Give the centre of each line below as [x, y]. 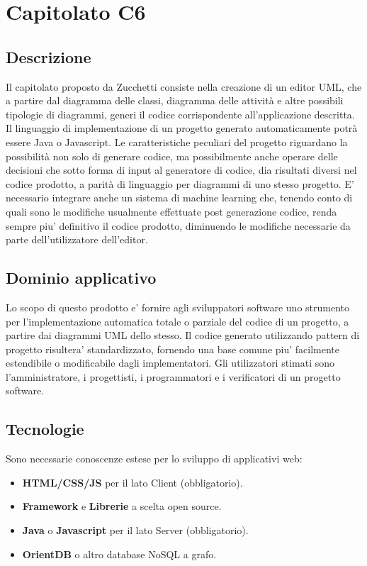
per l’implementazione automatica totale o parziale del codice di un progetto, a [177, 321]
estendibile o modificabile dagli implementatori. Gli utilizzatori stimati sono [170, 363]
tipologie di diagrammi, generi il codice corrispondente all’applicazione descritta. [180, 114]
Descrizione [49, 56]
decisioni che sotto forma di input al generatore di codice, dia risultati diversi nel [181, 170]
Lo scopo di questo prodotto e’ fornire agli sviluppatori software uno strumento [178, 307]
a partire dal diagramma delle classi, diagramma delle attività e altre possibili [175, 100]
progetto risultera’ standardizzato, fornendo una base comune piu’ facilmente [173, 349]
